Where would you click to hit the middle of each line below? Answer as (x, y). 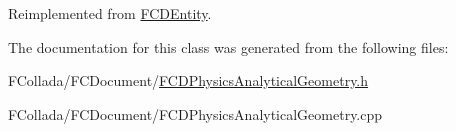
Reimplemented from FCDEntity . (110, 13)
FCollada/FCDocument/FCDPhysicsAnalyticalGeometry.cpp (195, 113)
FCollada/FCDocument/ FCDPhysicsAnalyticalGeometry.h (188, 80)
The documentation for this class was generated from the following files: (228, 46)
